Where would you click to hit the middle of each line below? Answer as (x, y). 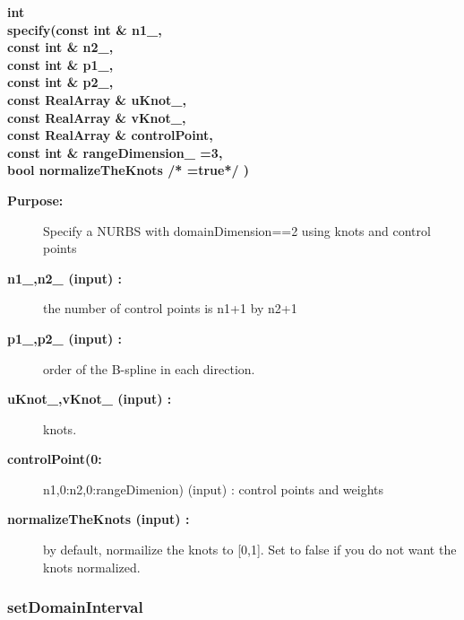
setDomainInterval (75, 607)
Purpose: (35, 200)
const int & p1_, (60, 64)
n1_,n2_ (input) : (65, 278)
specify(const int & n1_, (85, 29)
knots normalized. (92, 567)
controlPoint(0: (55, 459)
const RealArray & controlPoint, (110, 135)
